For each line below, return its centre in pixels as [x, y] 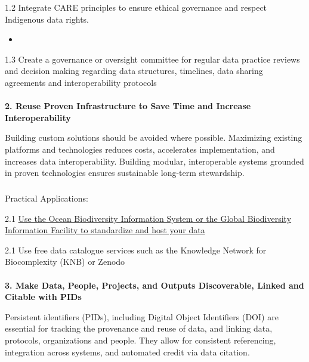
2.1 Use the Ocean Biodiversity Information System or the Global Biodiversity [148, 218]
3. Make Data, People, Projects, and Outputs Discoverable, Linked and [154, 285]
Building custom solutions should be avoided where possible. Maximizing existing [154, 137]
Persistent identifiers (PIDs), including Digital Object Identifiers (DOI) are [142, 316]
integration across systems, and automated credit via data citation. [127, 352]
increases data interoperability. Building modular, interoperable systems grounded [154, 161]
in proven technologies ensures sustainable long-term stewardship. [125, 173]
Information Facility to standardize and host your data [105, 230]
